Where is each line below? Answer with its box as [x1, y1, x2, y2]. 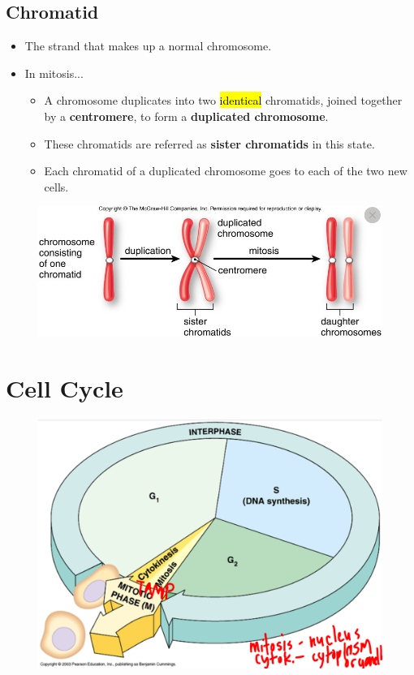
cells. [44, 178, 69, 195]
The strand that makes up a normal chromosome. [24, 37, 272, 54]
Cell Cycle [6, 372, 123, 405]
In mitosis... [24, 64, 84, 81]
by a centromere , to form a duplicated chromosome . [44, 107, 329, 124]
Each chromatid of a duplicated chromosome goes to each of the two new [44, 162, 408, 179]
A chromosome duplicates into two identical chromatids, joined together [44, 92, 403, 109]
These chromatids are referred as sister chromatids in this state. [44, 135, 375, 152]
